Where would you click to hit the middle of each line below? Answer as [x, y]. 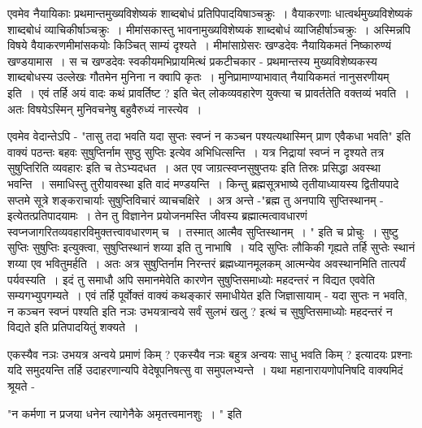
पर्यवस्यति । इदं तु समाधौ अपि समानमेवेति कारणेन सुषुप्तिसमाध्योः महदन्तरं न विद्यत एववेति [191, 279]
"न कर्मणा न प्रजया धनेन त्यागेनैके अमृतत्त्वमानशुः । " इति [125, 413]
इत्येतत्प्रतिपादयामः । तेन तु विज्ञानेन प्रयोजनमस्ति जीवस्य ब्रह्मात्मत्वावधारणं [157, 216]
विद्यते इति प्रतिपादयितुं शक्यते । [73, 327]
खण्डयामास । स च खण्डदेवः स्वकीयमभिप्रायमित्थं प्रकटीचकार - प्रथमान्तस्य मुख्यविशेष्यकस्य [192, 61]
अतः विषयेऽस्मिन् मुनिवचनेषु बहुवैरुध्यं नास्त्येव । [105, 108]
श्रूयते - [21, 386]
